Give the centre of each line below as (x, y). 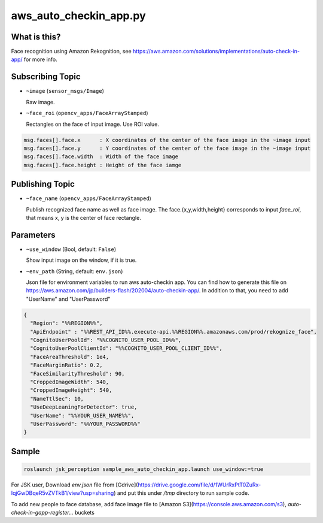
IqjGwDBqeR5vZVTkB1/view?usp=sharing (63, 493)
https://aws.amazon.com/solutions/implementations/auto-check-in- (216, 52)
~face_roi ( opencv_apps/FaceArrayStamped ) (87, 113)
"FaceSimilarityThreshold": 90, (77, 374)
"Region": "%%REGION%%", (66, 323)
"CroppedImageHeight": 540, (71, 390)
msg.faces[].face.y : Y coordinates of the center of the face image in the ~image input (167, 148)
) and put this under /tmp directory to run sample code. (182, 493)
